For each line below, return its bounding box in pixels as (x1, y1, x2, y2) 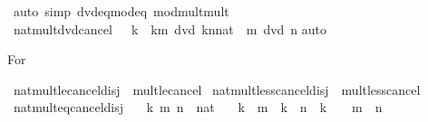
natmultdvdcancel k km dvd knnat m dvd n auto (13, 19, 327, 38)
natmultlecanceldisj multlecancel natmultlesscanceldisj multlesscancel (13, 80, 421, 99)
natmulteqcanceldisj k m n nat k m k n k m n (13, 98, 383, 117)
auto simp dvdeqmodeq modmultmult (13, 2, 229, 20)
